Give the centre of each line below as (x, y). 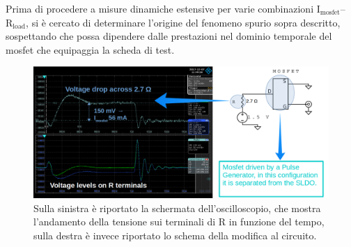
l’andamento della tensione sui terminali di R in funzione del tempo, (179, 222)
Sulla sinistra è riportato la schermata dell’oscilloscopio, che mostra (177, 208)
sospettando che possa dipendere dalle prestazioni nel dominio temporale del (169, 36)
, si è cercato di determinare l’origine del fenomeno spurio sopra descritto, (183, 22)
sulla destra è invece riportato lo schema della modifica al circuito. (175, 235)
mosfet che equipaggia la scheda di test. (90, 49)
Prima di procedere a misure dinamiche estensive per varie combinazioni (160, 8)
